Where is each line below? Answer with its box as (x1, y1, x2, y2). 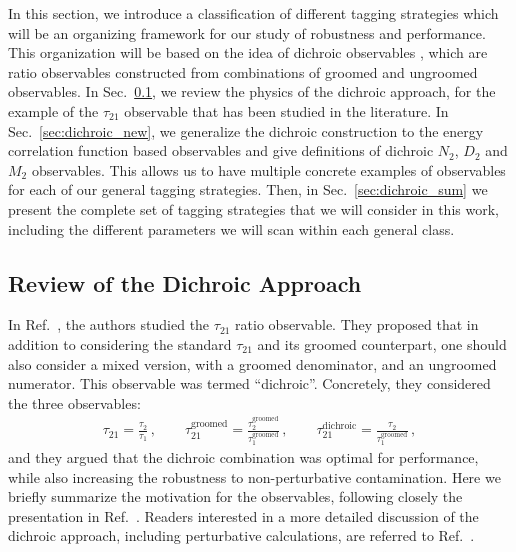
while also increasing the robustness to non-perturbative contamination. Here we (8, 466, 501, 487)
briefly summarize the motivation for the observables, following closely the (8, 486, 463, 507)
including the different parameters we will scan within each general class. (8, 218, 455, 239)
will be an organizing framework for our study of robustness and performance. (8, 22, 486, 43)
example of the (8, 100, 99, 121)
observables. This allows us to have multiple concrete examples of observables (31, 159, 506, 180)
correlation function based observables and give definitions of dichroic (8, 140, 434, 161)
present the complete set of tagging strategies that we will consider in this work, (8, 198, 499, 219)
